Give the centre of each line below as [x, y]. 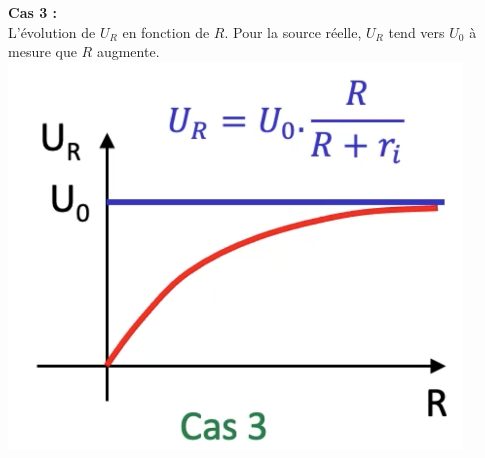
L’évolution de [52, 31]
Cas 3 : [33, 12]
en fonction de [166, 31]
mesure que [42, 51]
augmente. [128, 51]
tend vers [416, 31]
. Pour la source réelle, [293, 31]
